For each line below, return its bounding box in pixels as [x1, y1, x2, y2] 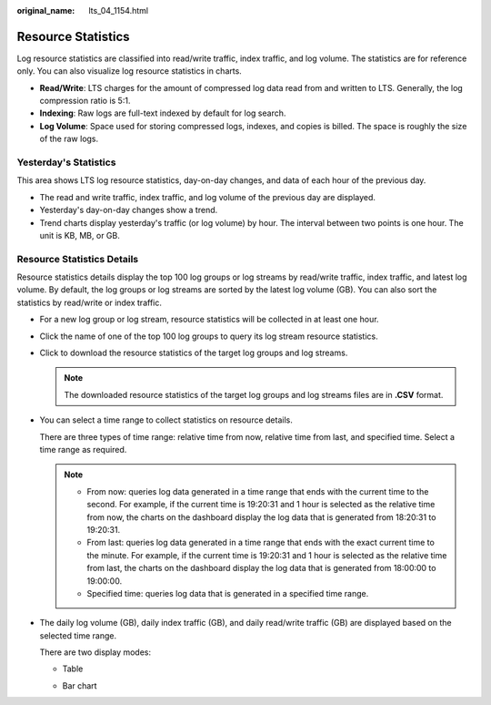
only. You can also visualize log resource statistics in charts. [16, 66, 243, 77]
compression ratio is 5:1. [39, 96, 131, 107]
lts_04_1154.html [88, 5, 149, 15]
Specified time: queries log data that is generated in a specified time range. [86, 587, 369, 598]
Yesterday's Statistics [16, 156, 116, 169]
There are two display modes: [39, 647, 152, 658]
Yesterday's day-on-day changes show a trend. [39, 205, 218, 216]
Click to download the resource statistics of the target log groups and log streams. [39, 347, 348, 359]
